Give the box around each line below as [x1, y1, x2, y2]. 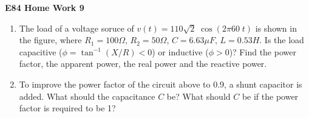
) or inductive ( [152, 45, 209, 58]
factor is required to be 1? [19, 102, 116, 114]
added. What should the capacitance [19, 89, 155, 102]
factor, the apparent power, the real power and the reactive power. [19, 57, 267, 70]
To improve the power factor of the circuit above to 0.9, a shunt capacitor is [19, 77, 302, 90]
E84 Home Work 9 [5, 1, 84, 13]
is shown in [255, 21, 297, 34]
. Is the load [259, 33, 304, 46]
